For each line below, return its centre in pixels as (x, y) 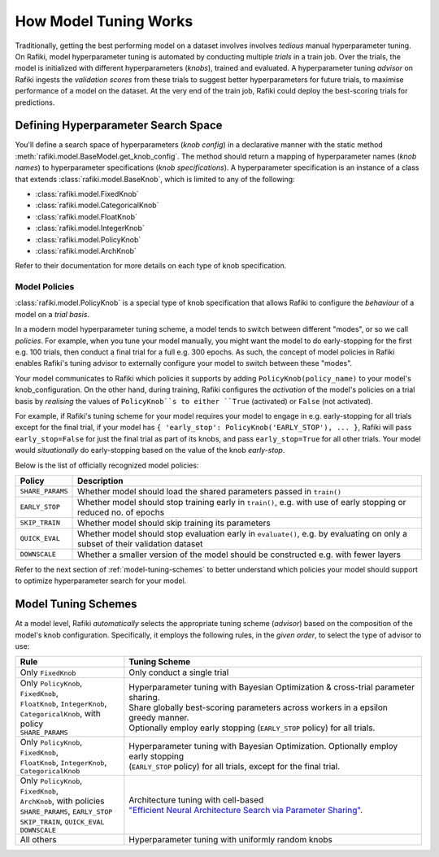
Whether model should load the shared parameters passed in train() (209, 491)
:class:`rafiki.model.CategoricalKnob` (97, 205)
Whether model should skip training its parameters (174, 523)
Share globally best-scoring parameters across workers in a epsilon (258, 707)
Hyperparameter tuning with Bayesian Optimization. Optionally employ (263, 746)
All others (38, 840)
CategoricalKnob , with (60, 714)
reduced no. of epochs (121, 512)
